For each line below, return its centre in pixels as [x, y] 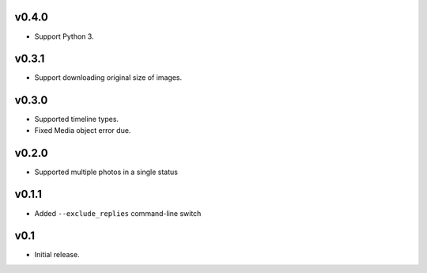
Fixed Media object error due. [83, 130]
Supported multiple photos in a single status [106, 172]
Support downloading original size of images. [108, 78]
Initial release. [57, 255]
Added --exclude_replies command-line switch [118, 213]
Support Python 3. [64, 36]
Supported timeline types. [76, 119]
